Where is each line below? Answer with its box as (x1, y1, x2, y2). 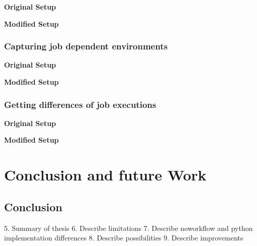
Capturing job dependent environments (4, 40, 168, 52)
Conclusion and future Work (4, 164, 207, 185)
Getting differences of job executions (4, 98, 157, 110)
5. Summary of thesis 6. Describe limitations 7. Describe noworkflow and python (4, 222, 253, 233)
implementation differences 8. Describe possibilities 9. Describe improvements (4, 232, 243, 243)
